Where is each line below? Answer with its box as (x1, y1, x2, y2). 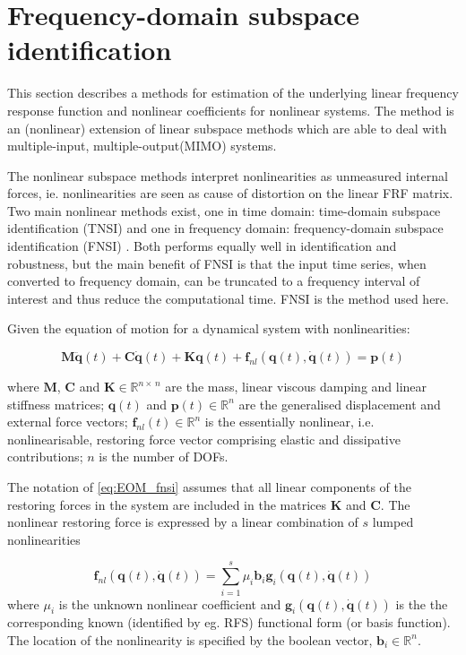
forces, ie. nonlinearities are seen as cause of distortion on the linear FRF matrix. (7, 184, 453, 203)
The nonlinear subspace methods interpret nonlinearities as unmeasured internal (7, 166, 448, 185)
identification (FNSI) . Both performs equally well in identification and (7, 237, 397, 255)
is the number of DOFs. (99, 447, 229, 466)
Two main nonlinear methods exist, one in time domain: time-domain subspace (7, 201, 441, 220)
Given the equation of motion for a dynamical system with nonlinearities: (7, 319, 410, 338)
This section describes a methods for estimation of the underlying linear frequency (7, 83, 459, 102)
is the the (395, 594, 448, 613)
